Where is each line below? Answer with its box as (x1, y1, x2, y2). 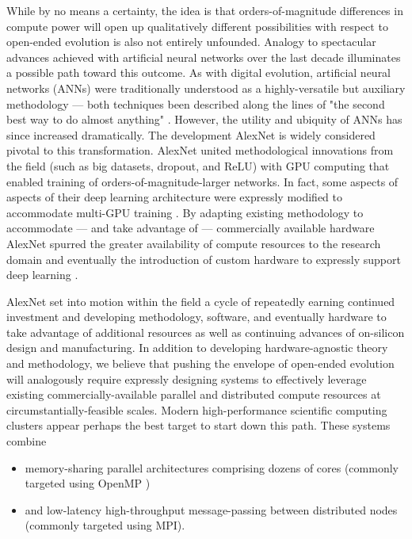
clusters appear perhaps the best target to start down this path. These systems (6, 417, 391, 434)
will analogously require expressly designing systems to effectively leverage (6, 370, 367, 387)
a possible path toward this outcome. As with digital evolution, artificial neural (6, 64, 391, 81)
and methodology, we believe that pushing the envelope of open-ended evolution (6, 355, 395, 372)
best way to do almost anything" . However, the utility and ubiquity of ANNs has (6, 111, 402, 128)
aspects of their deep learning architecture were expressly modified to (6, 189, 343, 205)
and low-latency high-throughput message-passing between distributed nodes (25, 501, 398, 518)
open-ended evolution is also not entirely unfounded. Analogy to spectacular (6, 33, 376, 50)
